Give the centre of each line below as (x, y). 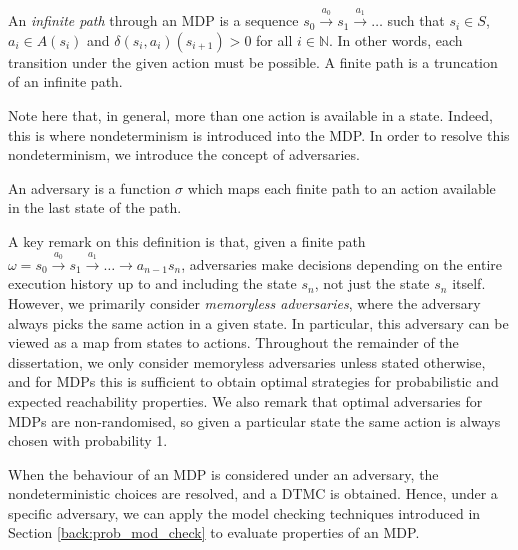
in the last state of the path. (95, 207)
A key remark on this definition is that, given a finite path (187, 240)
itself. (469, 283)
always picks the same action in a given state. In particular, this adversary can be (258, 322)
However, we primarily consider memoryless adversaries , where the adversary (244, 302)
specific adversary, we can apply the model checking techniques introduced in (244, 512)
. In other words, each (395, 39)
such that (416, 20)
